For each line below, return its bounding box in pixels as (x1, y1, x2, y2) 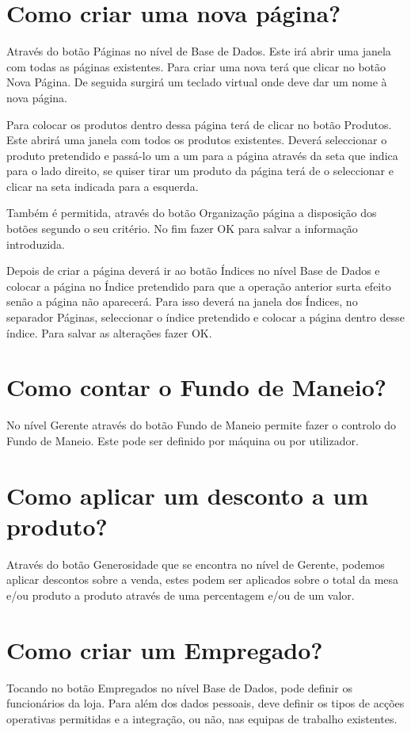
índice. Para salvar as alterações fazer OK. (6, 324, 212, 341)
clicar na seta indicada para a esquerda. (6, 177, 199, 194)
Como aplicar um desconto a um (6, 478, 369, 511)
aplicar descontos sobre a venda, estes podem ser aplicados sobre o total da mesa (6, 571, 399, 588)
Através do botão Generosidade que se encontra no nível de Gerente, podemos (6, 555, 385, 572)
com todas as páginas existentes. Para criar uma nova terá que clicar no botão (6, 58, 386, 74)
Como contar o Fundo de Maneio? (6, 371, 386, 403)
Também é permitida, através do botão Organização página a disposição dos (6, 204, 377, 221)
